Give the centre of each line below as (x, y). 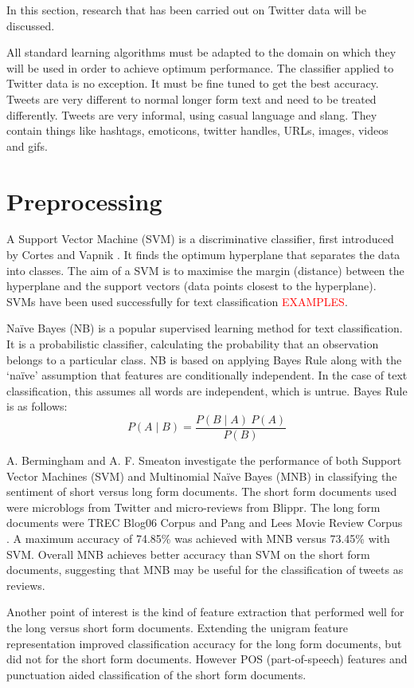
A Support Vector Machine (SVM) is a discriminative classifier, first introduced (200, 239)
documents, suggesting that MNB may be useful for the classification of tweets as (205, 570)
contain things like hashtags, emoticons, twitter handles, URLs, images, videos (197, 130)
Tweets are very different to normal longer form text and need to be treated (191, 98)
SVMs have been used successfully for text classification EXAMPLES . (177, 301)
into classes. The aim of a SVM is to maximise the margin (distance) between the (205, 270)
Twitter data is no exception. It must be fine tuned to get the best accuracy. (193, 83)
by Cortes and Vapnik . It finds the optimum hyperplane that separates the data (203, 255)
